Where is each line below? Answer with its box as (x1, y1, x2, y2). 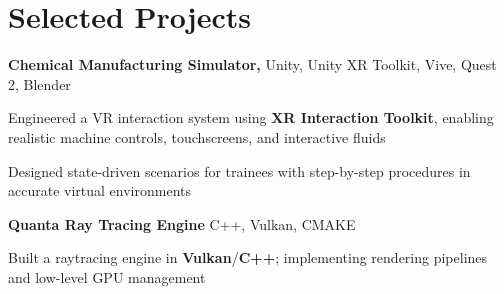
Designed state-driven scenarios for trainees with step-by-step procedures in (8, 160, 471, 181)
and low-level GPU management (8, 266, 206, 287)
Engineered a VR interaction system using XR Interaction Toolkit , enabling (8, 107, 494, 128)
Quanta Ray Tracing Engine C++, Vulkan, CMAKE (8, 213, 356, 234)
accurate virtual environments (8, 180, 191, 201)
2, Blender (8, 73, 71, 94)
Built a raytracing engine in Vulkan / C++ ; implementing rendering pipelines (8, 247, 488, 268)
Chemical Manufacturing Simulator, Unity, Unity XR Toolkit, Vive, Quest (8, 54, 497, 75)
